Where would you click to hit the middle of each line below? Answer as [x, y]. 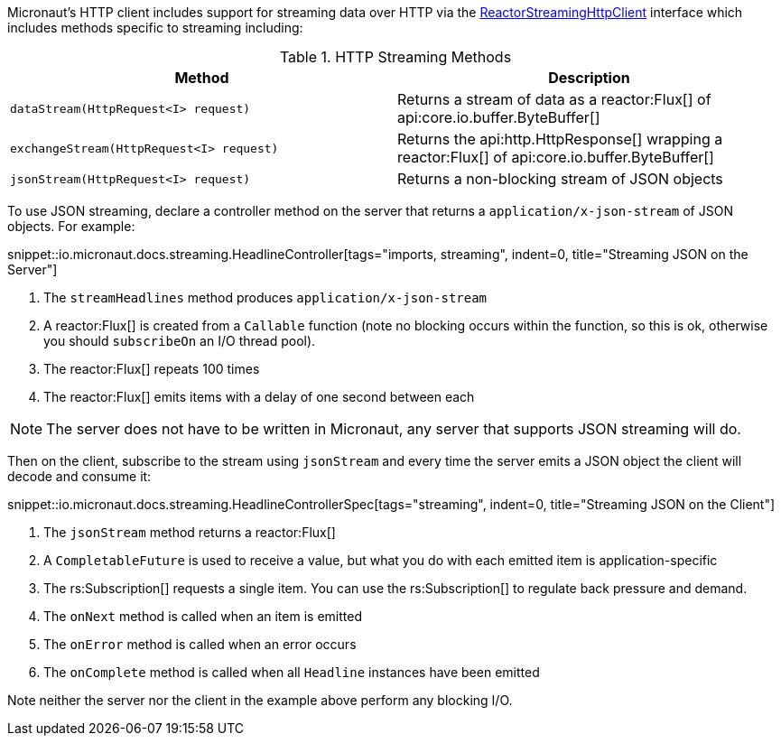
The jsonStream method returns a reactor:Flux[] [190, 532]
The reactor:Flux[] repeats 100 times [152, 369]
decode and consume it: [79, 476]
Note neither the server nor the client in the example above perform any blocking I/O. [260, 700]
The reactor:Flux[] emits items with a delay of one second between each [259, 397]
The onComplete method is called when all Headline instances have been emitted [292, 672]
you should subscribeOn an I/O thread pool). [180, 341]
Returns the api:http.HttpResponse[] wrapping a [560, 139]
